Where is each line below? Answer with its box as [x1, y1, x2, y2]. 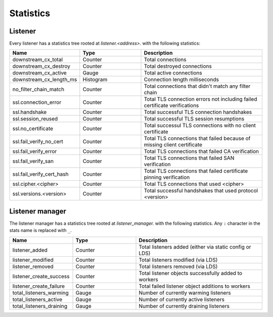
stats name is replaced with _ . [9, 227, 72, 233]
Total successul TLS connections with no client [144, 122, 256, 129]
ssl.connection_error [12, 99, 62, 106]
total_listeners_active [12, 296, 63, 303]
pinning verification [144, 174, 190, 181]
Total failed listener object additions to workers [139, 283, 250, 290]
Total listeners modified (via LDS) [139, 256, 218, 263]
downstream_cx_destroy [12, 63, 71, 70]
